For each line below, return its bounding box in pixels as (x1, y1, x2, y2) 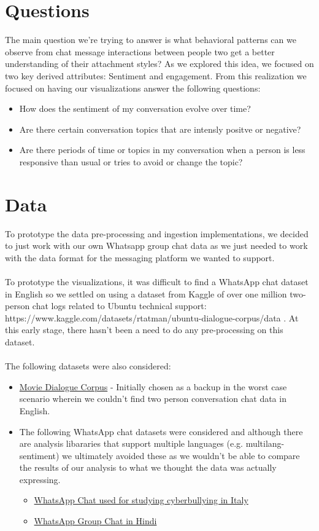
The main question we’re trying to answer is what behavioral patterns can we (5, 33, 296, 46)
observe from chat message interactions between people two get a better (5, 45, 275, 58)
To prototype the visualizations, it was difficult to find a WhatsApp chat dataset (5, 275, 309, 288)
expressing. (19, 473, 61, 486)
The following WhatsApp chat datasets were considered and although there (19, 425, 303, 438)
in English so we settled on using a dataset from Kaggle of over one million (5, 287, 287, 300)
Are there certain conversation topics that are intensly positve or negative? (19, 122, 301, 135)
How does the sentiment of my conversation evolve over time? (19, 102, 251, 115)
